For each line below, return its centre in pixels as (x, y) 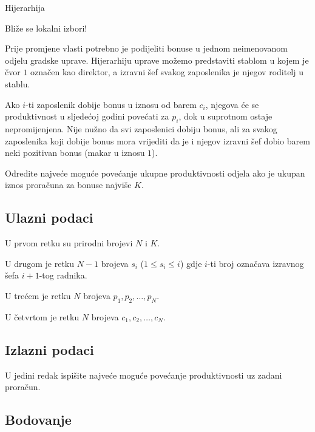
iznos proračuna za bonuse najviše (68, 185)
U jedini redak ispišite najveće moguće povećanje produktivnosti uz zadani (144, 375)
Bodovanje (38, 420)
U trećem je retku (38, 295)
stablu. (18, 83)
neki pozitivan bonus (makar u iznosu (75, 153)
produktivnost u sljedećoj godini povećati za (87, 116)
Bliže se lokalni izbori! (46, 28)
